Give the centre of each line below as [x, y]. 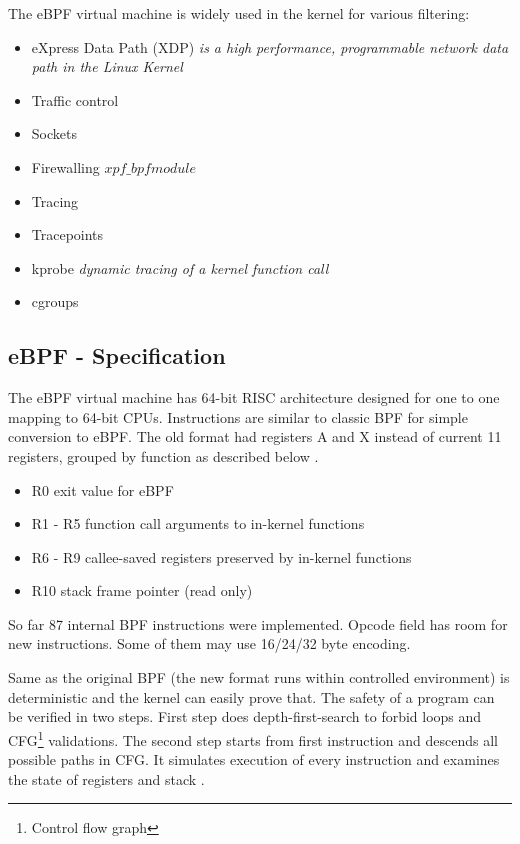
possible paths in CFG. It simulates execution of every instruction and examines [254, 759]
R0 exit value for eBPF [102, 489]
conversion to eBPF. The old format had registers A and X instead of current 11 [255, 436]
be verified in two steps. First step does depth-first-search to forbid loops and [245, 716]
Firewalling [65, 166]
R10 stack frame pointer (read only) [142, 590]
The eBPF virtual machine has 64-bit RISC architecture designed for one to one [254, 397]
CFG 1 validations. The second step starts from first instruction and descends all [253, 738]
